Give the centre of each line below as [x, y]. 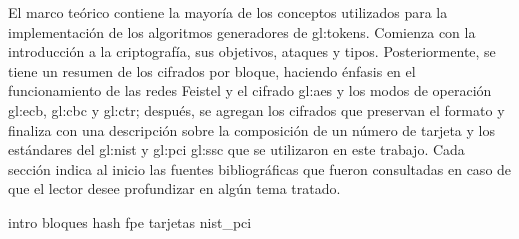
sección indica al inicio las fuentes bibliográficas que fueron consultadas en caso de [260, 168]
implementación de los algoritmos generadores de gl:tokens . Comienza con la [242, 31]
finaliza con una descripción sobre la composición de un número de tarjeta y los [251, 129]
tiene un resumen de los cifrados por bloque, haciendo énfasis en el [212, 70]
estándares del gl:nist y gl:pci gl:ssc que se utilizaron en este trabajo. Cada [236, 149]
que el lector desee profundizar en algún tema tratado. [174, 188]
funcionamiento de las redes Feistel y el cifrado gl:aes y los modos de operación [250, 90]
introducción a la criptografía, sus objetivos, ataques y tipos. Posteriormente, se [252, 51]
